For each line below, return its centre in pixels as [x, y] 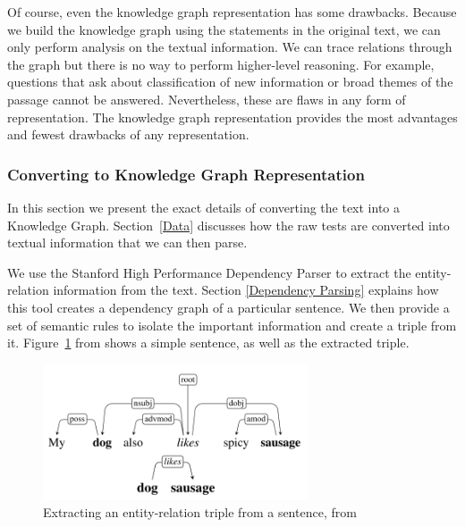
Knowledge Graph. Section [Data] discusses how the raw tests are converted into [228, 225]
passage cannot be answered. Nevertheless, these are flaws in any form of [207, 99]
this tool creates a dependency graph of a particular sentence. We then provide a [228, 307]
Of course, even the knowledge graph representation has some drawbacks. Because [232, 12]
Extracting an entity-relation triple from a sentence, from [200, 512]
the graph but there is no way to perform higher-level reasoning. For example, [221, 64]
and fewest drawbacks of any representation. [128, 134]
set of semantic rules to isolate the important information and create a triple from [232, 325]
